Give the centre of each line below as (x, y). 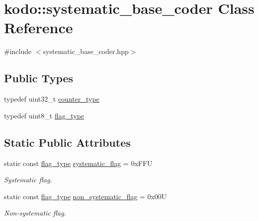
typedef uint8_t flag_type (44, 115)
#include (18, 51)
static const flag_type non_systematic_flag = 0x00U (86, 196)
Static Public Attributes (67, 142)
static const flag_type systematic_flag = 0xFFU (78, 163)
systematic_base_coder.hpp (86, 51)
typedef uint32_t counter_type (52, 99)
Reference (39, 28)
